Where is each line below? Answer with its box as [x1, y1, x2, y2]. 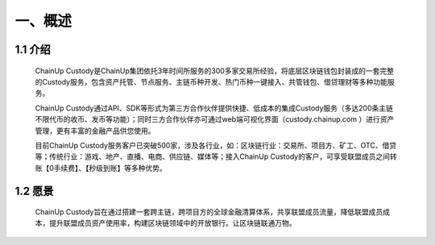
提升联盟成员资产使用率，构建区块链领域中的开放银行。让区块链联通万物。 [48, 218, 296, 228]
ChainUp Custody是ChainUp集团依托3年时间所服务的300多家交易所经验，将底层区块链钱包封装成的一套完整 [35, 65, 395, 76]
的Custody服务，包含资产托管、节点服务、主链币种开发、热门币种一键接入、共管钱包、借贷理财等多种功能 [35, 77, 388, 86]
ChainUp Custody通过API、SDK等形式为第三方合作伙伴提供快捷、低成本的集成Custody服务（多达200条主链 [35, 103, 394, 113]
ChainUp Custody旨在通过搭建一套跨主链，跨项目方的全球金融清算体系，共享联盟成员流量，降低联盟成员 [35, 207, 383, 217]
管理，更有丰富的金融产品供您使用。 [35, 126, 155, 135]
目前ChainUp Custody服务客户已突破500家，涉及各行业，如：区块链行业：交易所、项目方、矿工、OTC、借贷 [35, 140, 397, 150]
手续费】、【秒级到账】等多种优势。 [53, 163, 167, 172]
